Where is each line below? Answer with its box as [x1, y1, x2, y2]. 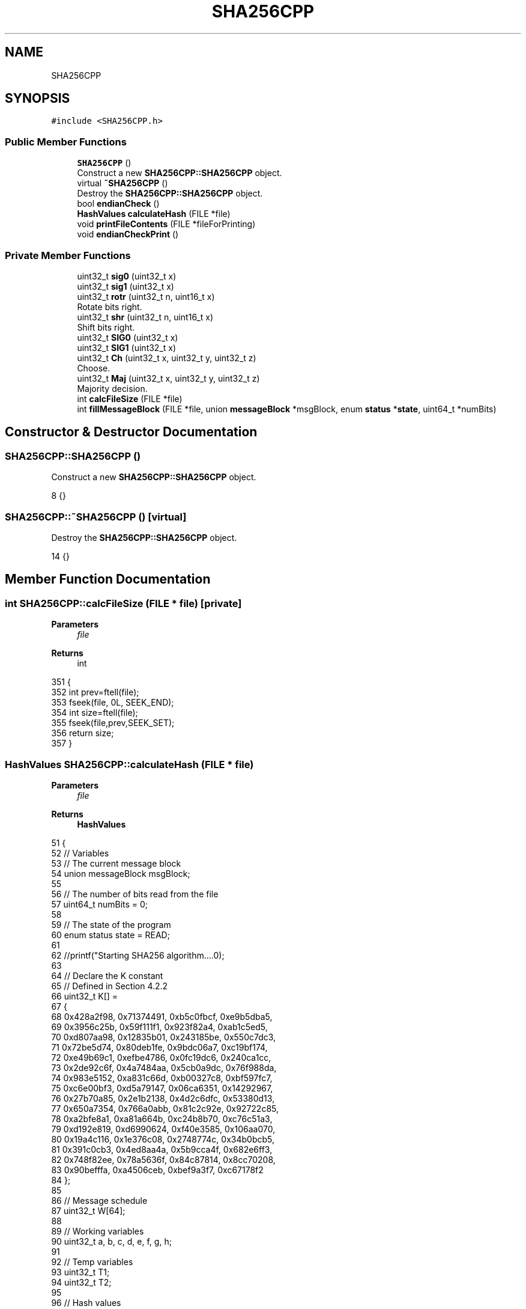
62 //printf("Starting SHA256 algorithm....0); [51, 950, 225, 960]
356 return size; [51, 728, 114, 739]
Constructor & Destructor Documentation [5, 424, 258, 440]
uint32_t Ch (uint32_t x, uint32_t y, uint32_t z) [77, 352, 256, 363]
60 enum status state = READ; [51, 929, 170, 940]
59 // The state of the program [51, 919, 171, 930]
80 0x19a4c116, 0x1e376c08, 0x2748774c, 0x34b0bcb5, [51, 1134, 275, 1144]
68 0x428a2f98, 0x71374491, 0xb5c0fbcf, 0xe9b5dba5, [51, 1011, 273, 1022]
